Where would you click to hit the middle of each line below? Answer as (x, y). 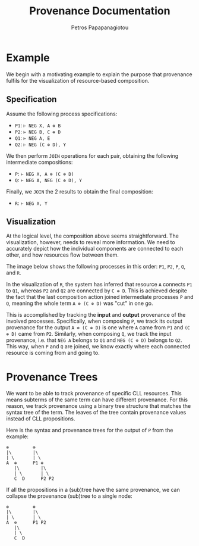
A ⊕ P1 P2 (26, 523)
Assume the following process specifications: (62, 114)
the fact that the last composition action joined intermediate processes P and (100, 297)
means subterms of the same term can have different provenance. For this (97, 400)
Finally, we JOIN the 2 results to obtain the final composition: (80, 191)
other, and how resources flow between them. (62, 255)
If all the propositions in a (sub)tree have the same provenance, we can (93, 490)
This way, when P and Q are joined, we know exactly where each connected (99, 347)
